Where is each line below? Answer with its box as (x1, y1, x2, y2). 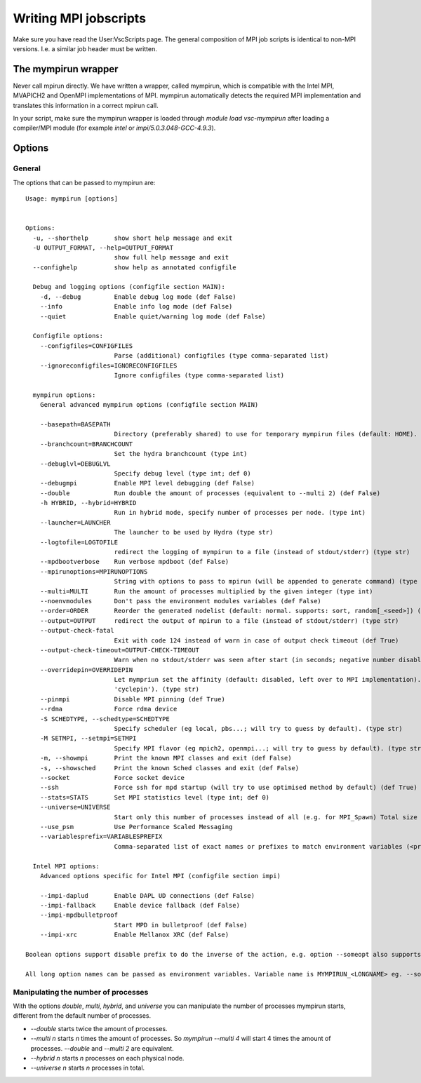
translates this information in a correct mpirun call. (13, 101, 159, 109)
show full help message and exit (114, 253, 229, 262)
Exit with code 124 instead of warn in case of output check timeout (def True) (114, 636, 399, 645)
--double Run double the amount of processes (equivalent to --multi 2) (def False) (39, 489, 381, 497)
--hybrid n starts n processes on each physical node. (30, 1054, 185, 1062)
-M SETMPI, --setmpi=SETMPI (39, 734, 137, 743)
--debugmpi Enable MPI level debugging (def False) (39, 479, 255, 487)
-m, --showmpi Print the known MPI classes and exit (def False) (39, 754, 292, 762)
